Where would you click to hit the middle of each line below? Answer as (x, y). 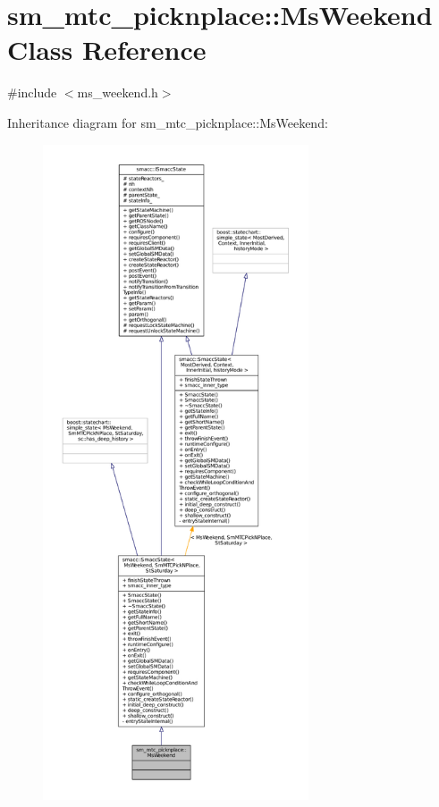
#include (32, 92)
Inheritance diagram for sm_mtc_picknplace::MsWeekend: (168, 122)
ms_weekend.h (118, 92)
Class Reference (107, 50)
